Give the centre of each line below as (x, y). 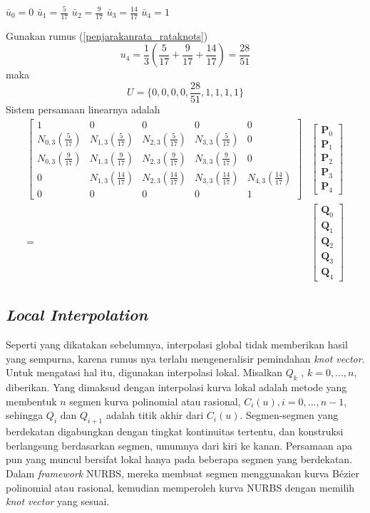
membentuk (31, 401)
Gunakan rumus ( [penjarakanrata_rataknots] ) (107, 35)
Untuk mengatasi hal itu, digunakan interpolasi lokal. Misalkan (144, 372)
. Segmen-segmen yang (289, 415)
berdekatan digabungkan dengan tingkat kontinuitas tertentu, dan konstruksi (175, 431)
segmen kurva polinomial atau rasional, (155, 401)
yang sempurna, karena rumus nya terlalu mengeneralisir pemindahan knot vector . (185, 358)
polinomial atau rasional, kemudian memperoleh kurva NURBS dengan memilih (180, 487)
